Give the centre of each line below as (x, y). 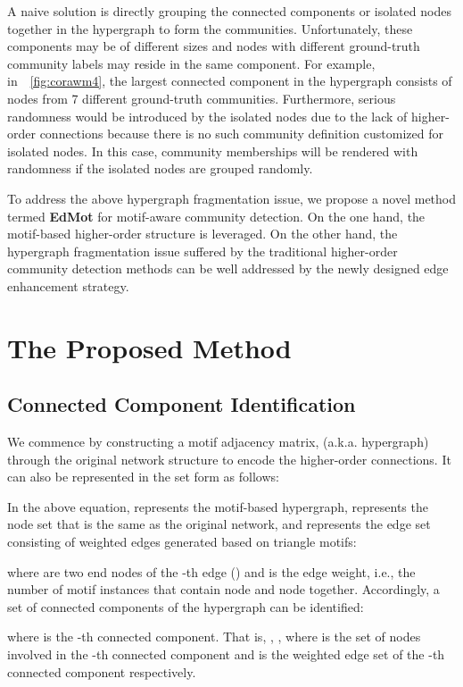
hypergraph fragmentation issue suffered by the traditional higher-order (203, 251)
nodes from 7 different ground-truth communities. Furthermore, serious (202, 98)
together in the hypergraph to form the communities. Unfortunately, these (210, 28)
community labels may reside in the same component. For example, (191, 63)
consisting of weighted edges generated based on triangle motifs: (182, 542)
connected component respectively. (102, 671)
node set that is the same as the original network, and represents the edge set (219, 524)
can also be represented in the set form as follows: (143, 477)
